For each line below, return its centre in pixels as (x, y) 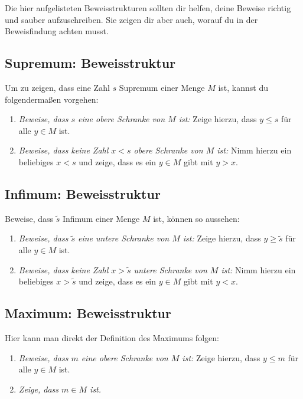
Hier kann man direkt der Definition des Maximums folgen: (112, 337)
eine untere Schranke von (123, 238)
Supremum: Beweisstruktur (90, 63)
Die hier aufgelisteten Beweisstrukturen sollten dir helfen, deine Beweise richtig (148, 8)
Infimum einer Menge (101, 218)
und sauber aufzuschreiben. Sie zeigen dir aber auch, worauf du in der (131, 19)
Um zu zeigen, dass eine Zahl (57, 87)
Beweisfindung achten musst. (57, 31)
